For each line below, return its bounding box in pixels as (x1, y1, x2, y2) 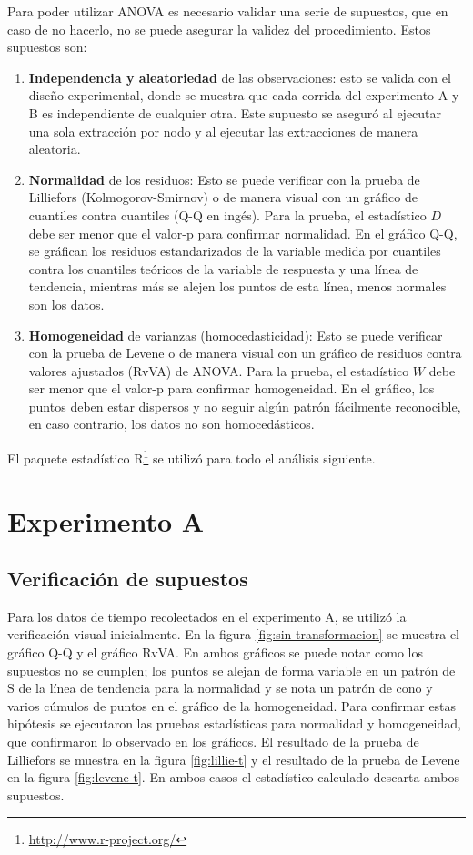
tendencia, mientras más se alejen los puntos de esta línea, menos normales (28, 277, 447, 296)
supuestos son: (7, 37, 87, 56)
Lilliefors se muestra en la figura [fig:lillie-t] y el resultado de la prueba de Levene (7, 749, 460, 768)
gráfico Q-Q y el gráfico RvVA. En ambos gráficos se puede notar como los (7, 643, 423, 662)
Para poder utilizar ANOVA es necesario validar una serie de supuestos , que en (7, 2, 448, 20)
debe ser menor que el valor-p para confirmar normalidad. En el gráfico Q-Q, (28, 223, 458, 242)
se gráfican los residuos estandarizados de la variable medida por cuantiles (28, 241, 441, 260)
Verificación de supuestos (7, 565, 248, 593)
